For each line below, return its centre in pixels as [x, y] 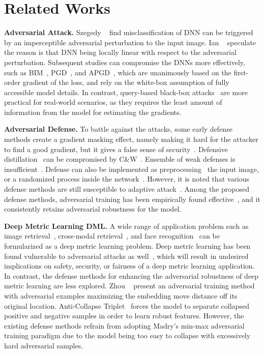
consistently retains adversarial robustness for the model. [93, 209]
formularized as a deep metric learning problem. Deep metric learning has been [127, 246]
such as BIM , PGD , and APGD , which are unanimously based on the [118, 72]
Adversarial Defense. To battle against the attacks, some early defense [118, 129]
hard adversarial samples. [44, 345]
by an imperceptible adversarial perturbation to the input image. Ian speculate [130, 42]
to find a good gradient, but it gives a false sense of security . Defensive [116, 149]
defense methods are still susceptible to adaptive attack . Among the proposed [127, 189]
